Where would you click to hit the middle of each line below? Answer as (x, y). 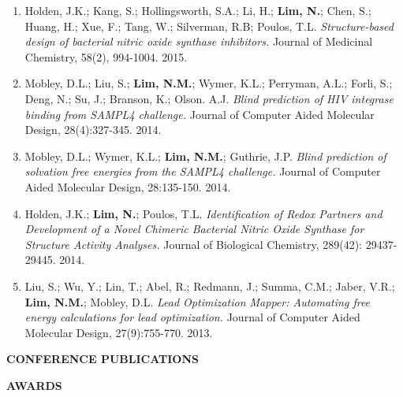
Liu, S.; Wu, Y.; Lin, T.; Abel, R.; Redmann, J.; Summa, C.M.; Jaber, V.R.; (210, 286)
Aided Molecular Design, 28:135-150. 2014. (128, 186)
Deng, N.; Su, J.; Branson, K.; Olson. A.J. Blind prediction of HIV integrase (209, 98)
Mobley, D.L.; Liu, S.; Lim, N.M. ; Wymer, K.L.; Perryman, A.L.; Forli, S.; (209, 83)
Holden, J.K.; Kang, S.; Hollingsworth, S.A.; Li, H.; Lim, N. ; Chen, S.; (198, 10)
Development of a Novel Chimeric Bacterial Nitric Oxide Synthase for (194, 229)
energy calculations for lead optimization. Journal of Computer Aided (192, 317)
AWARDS (34, 385)
